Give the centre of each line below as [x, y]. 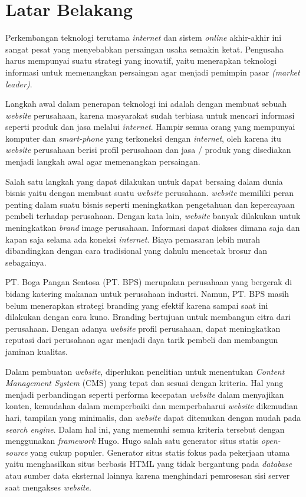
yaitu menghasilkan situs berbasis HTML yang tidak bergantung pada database [149, 464]
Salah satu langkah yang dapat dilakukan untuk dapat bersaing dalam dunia [144, 181]
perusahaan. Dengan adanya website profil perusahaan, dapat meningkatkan [143, 328]
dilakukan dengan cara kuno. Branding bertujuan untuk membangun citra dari [148, 317]
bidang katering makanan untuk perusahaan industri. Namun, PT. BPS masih [147, 293]
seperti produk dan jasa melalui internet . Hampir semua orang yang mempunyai [150, 127]
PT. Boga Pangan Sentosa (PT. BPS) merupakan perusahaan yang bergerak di [149, 282]
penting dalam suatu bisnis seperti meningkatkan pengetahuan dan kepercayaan [150, 204]
